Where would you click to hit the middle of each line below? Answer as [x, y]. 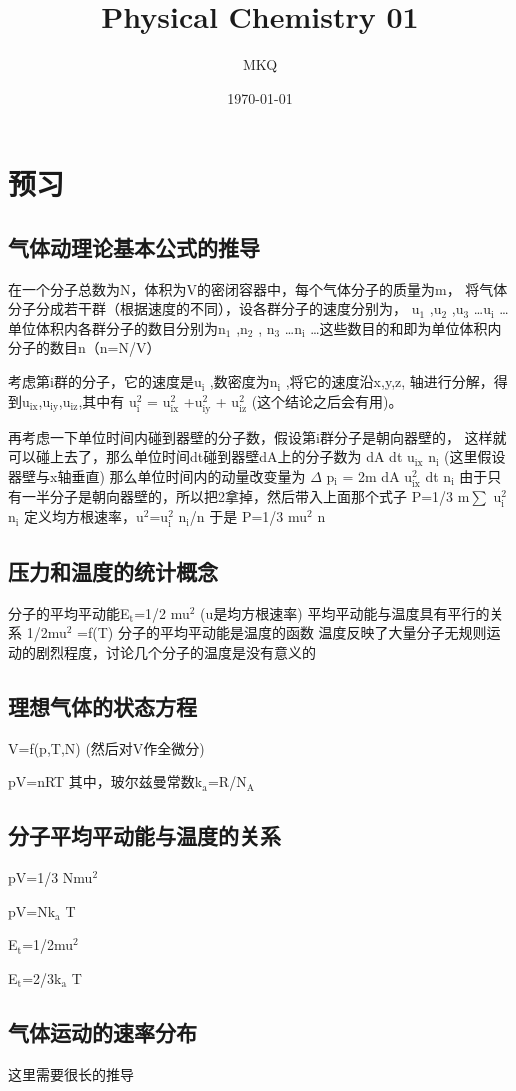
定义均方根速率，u [83, 516]
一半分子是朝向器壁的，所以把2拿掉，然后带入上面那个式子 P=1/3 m [245, 496]
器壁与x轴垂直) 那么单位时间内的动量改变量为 [157, 476]
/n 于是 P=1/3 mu [248, 516]
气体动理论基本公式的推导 [134, 246]
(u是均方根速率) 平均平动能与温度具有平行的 [345, 612]
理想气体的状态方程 [102, 705]
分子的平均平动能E [69, 612]
